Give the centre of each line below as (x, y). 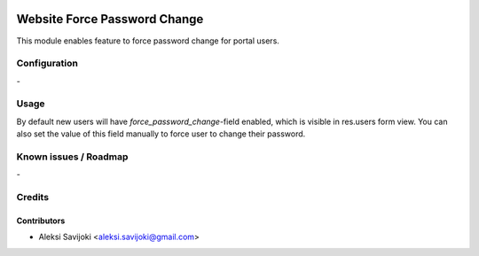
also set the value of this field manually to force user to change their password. (161, 134)
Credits (32, 198)
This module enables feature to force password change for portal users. (148, 41)
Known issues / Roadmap (72, 157)
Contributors (41, 221)
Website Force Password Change (110, 19)
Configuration (47, 64)
